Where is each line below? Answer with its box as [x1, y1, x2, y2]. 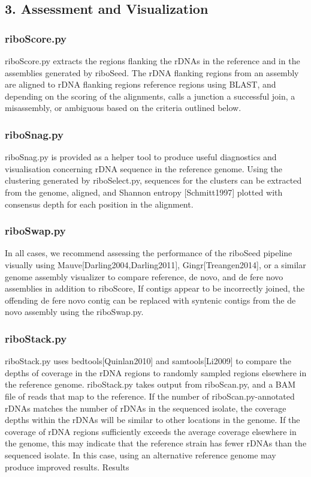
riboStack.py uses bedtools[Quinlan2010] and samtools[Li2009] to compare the [5, 355, 291, 367]
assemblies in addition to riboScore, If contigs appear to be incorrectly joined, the [5, 282, 305, 295]
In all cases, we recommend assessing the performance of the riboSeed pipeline [5, 247, 292, 259]
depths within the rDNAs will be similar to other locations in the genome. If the [5, 413, 300, 426]
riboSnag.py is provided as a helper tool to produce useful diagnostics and [5, 151, 277, 163]
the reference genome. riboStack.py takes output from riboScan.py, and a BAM [5, 378, 296, 391]
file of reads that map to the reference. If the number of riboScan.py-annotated [5, 389, 295, 402]
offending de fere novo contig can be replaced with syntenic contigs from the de [5, 293, 296, 306]
